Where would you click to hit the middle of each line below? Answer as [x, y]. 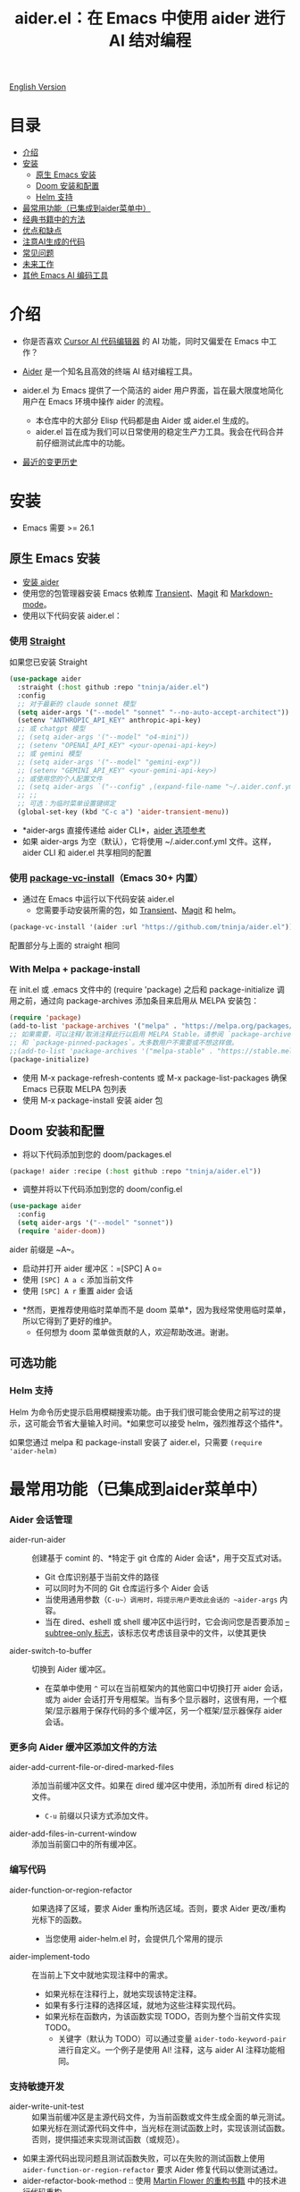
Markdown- [252, 593]
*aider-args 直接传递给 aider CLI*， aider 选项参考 [114, 830]
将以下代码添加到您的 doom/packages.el [97, 1154]
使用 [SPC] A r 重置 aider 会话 [78, 1291]
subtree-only [68, 1633]
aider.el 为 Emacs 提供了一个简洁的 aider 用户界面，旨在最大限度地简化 [153, 391]
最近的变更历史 [50, 462]
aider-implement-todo [50, 1956]
